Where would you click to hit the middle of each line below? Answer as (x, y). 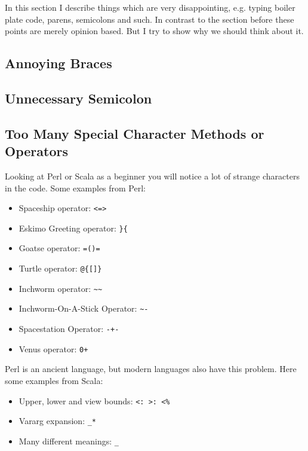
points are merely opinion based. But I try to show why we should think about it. (154, 31)
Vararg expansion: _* (58, 421)
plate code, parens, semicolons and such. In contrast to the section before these (150, 19)
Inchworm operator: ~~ (61, 288)
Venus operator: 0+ (53, 348)
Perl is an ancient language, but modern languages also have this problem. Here (151, 369)
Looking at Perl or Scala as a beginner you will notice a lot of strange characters (152, 176)
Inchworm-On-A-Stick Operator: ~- (84, 308)
